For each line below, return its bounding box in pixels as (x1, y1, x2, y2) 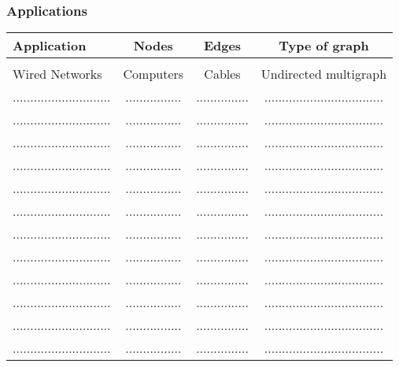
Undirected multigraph (260, 65, 387, 83)
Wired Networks (13, 65, 102, 83)
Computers (123, 65, 184, 83)
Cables (204, 65, 241, 83)
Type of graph (279, 36, 369, 55)
